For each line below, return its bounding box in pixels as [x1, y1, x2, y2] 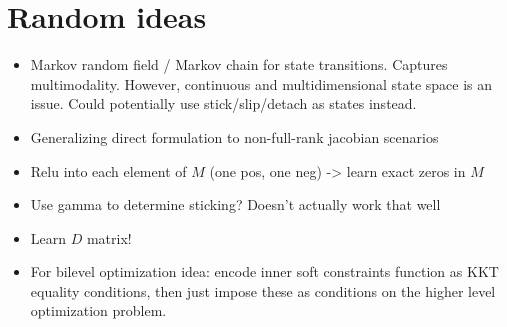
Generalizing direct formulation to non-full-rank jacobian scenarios [30, 126, 439, 147]
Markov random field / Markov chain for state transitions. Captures [30, 54, 448, 75]
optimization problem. [30, 300, 167, 321]
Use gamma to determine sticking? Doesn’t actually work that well [30, 194, 441, 215]
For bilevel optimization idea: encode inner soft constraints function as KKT [30, 261, 499, 282]
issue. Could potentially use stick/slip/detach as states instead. [30, 93, 417, 114]
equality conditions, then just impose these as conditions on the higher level [30, 280, 496, 301]
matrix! [86, 227, 132, 248]
